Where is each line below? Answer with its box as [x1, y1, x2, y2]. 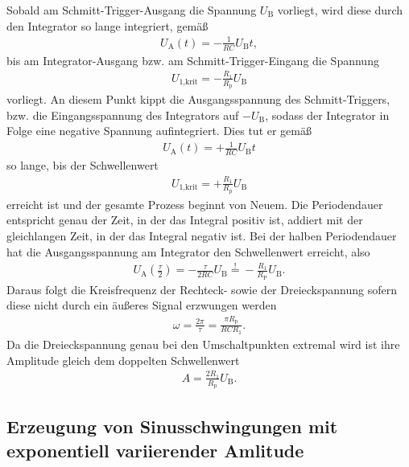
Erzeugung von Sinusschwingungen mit [6, 414, 338, 439]
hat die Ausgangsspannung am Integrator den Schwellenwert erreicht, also [6, 243, 370, 260]
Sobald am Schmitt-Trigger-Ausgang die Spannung [6, 2, 257, 18]
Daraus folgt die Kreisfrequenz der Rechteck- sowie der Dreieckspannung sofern [6, 281, 397, 297]
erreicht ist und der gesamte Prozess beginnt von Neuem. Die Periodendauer [6, 195, 383, 212]
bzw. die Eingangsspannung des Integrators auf [6, 106, 239, 123]
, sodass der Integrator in [265, 106, 390, 123]
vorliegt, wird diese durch [277, 2, 403, 18]
